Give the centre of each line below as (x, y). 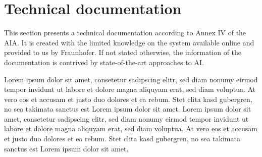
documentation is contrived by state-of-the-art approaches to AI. (104, 62)
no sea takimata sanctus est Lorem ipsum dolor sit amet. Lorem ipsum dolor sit (128, 109)
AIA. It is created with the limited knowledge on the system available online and (129, 42)
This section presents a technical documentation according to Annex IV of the (125, 33)
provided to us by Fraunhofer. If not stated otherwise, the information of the (123, 52)
